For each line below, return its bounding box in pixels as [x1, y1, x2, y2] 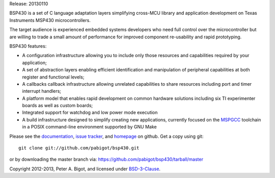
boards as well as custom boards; [22, 103, 93, 109]
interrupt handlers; [22, 88, 61, 94]
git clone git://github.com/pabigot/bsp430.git [18, 145, 140, 151]
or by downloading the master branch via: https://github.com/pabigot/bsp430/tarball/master [9, 156, 204, 163]
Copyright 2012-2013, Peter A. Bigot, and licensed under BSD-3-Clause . [9, 166, 160, 172]
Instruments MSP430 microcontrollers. [9, 17, 91, 23]
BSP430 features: [9, 43, 47, 49]
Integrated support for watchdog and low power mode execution [22, 110, 158, 116]
